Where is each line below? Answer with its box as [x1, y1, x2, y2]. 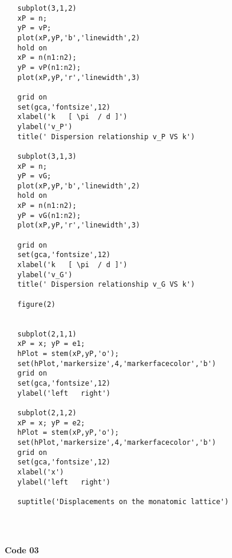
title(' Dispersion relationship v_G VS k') [17, 280, 195, 289]
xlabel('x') [17, 467, 64, 476]
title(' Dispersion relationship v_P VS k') [17, 132, 195, 141]
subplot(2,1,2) [17, 408, 77, 417]
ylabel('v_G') [17, 270, 73, 279]
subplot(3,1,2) [17, 4, 77, 12]
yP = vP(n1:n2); [17, 63, 81, 72]
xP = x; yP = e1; [17, 339, 86, 348]
